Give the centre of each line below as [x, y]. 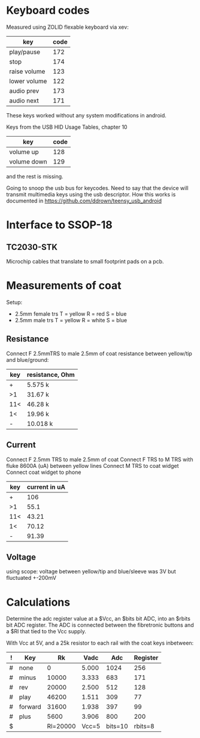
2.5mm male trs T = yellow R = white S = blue [71, 320]
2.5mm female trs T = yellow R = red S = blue [71, 314]
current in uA [46, 487]
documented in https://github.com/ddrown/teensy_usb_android [84, 201]
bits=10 [117, 727]
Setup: [14, 302]
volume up [24, 152]
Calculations [38, 602]
